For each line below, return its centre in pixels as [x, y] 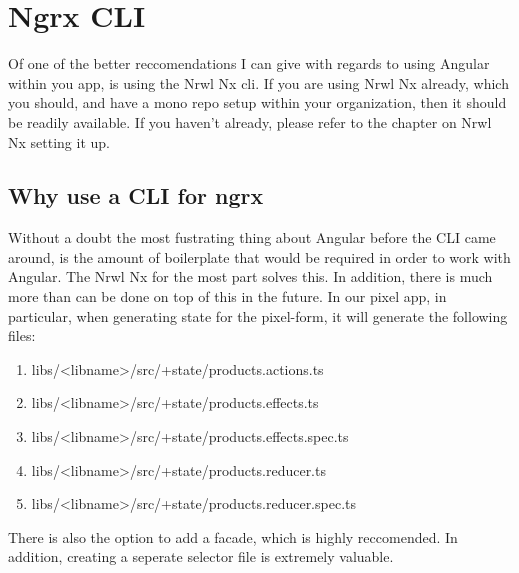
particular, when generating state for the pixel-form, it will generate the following [258, 315]
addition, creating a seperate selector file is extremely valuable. [201, 556]
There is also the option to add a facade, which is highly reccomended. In [233, 536]
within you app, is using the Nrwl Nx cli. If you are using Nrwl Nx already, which [258, 82]
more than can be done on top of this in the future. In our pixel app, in [227, 296]
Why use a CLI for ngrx [136, 195]
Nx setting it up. [59, 141]
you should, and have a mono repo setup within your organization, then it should [257, 102]
